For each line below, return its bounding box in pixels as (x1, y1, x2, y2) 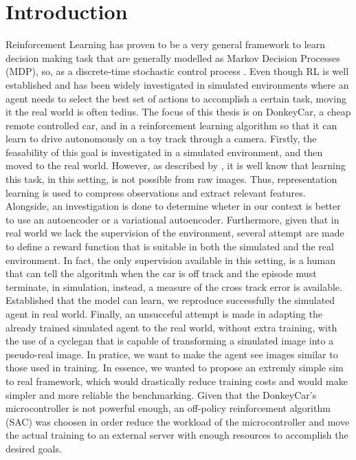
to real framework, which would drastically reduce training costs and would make (5, 373, 348, 388)
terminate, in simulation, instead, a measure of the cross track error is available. (5, 279, 342, 294)
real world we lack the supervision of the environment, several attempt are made (5, 226, 344, 240)
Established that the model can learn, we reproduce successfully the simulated (5, 293, 335, 307)
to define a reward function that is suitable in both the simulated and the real (5, 239, 334, 254)
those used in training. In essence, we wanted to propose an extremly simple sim (5, 360, 344, 375)
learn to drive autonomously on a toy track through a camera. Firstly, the (5, 131, 317, 146)
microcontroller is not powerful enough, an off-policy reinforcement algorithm (5, 401, 331, 415)
